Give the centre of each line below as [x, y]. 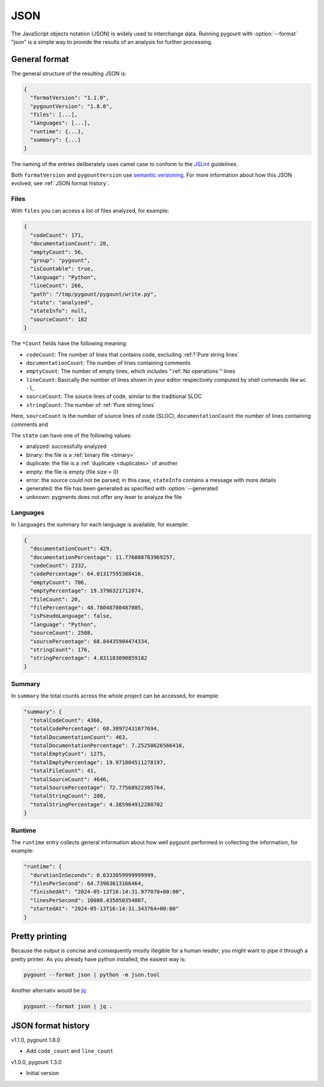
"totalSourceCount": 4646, [70, 779]
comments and [29, 424]
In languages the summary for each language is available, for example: [100, 524]
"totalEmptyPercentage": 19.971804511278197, [98, 762]
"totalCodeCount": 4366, [67, 720]
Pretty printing [39, 936]
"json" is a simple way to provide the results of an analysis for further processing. [112, 41]
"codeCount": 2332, [59, 566]
